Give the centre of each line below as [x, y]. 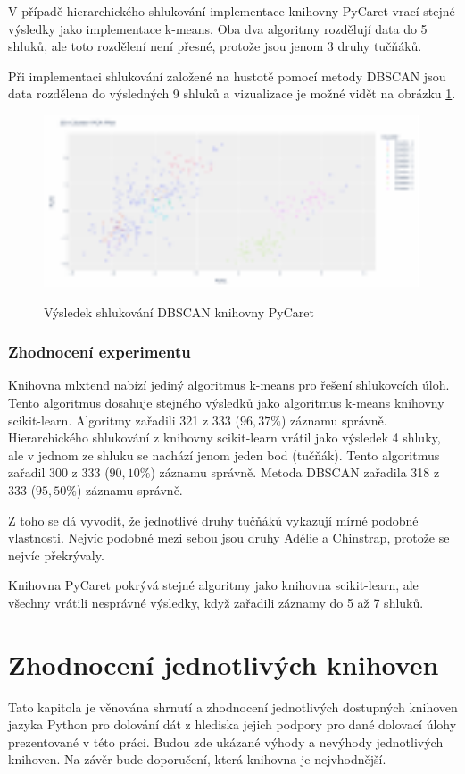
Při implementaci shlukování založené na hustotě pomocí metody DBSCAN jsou [227, 76]
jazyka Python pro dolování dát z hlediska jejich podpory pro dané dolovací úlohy [232, 724]
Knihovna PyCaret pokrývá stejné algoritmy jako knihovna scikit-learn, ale [213, 585]
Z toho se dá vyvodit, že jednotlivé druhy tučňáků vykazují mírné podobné [213, 520]
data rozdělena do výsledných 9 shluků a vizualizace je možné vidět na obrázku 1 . [232, 93]
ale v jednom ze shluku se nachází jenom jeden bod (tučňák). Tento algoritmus [224, 454]
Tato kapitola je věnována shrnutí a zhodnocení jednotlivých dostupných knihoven [233, 707]
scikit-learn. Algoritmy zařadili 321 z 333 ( [124, 420]
